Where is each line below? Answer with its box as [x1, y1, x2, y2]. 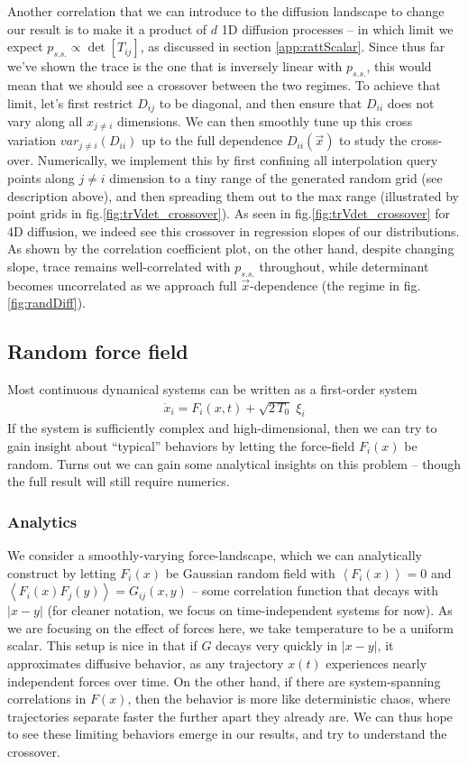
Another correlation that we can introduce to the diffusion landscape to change [7, 2, 445, 20]
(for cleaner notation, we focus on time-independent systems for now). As [47, 601, 453, 620]
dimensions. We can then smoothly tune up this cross [116, 112, 413, 131]
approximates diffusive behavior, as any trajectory [7, 654, 284, 672]
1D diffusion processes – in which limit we [221, 19, 454, 38]
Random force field [7, 337, 188, 365]
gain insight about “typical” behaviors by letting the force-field [7, 437, 355, 456]
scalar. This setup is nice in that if [7, 636, 197, 655]
